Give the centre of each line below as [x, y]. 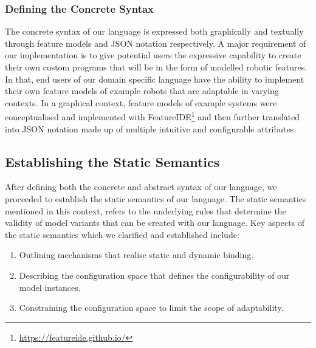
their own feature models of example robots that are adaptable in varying [142, 91]
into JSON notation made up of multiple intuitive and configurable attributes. [151, 128]
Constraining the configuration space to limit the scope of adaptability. [151, 308]
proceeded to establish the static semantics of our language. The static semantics [156, 199]
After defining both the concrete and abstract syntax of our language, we [141, 187]
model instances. [50, 287]
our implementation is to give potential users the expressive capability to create [153, 55]
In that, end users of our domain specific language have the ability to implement [155, 79]
